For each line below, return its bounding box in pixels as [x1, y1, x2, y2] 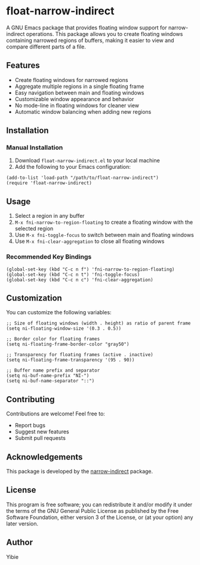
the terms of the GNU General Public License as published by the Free [6, 507, 179, 514]
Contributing [6, 394, 55, 405]
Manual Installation [6, 144, 63, 152]
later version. [6, 520, 39, 527]
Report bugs [14, 422, 46, 429]
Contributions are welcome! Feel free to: [6, 410, 106, 417]
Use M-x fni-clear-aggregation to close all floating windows [14, 238, 165, 245]
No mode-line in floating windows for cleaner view [14, 102, 139, 109]
